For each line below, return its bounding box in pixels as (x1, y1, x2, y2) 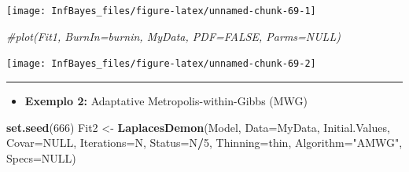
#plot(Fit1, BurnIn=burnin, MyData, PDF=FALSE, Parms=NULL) (6, 27, 341, 44)
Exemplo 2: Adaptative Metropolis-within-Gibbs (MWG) (24, 92, 308, 108)
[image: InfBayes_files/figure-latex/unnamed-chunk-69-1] (6, 5, 316, 16)
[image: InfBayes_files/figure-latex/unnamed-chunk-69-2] (6, 58, 316, 70)
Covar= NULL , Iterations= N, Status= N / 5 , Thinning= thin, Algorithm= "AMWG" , (6, 134, 403, 151)
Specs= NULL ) (6, 149, 76, 166)
